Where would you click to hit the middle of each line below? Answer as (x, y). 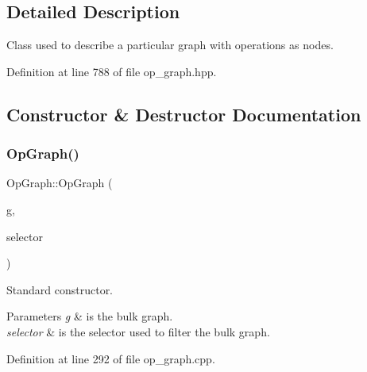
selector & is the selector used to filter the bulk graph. (138, 331)
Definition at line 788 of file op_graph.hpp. (112, 71)
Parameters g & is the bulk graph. (90, 316)
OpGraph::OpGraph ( (60, 183)
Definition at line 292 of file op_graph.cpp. (111, 358)
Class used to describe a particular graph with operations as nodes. (170, 45)
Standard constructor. (60, 289)
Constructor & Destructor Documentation (184, 114)
